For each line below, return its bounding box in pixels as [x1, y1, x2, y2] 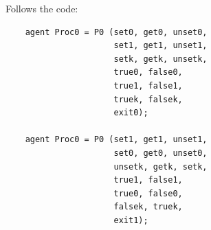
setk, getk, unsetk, [113, 54, 208, 64]
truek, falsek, [113, 94, 183, 104]
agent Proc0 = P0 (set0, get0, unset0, [25, 27, 208, 37]
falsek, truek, [113, 202, 183, 212]
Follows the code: [5, 1, 78, 15]
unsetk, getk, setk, [113, 161, 208, 172]
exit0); [113, 108, 148, 118]
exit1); [113, 215, 148, 225]
